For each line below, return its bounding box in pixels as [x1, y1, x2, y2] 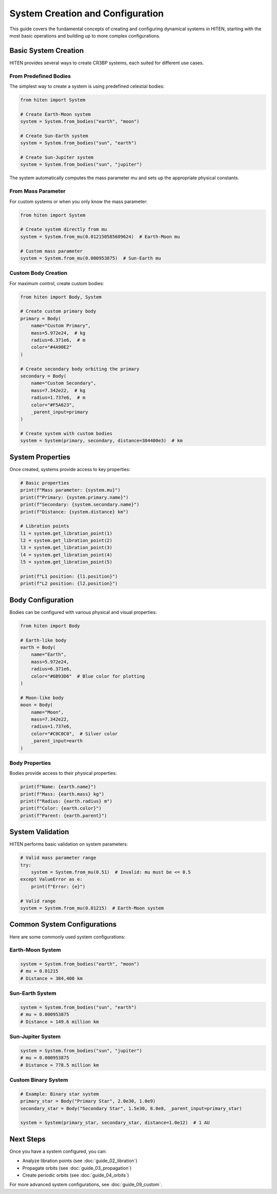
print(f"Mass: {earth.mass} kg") [20, 791, 105, 797]
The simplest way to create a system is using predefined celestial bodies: [9, 83, 165, 89]
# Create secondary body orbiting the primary [20, 366, 140, 372]
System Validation [9, 828, 69, 836]
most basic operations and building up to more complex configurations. [9, 32, 161, 39]
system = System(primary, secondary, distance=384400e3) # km [20, 438, 183, 444]
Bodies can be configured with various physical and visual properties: [9, 609, 157, 615]
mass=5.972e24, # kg [31, 330, 86, 336]
